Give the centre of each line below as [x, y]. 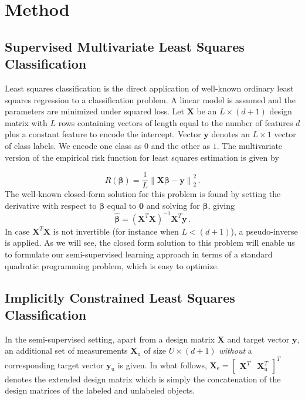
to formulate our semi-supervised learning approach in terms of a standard [139, 254]
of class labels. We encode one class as [73, 145]
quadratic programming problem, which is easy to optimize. [112, 265]
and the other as [181, 145]
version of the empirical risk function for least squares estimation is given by [142, 157]
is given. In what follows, [162, 365]
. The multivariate [250, 145]
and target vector [258, 339]
